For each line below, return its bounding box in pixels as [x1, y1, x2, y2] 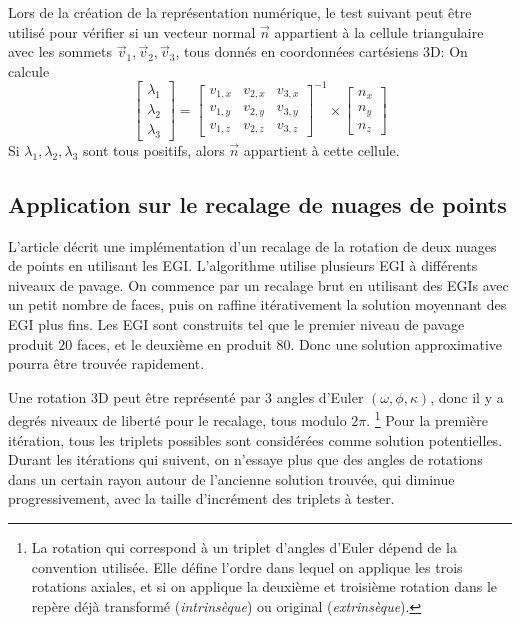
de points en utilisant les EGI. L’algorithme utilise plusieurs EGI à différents [8, 255, 478, 276]
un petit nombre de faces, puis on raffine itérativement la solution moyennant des [8, 294, 507, 315]
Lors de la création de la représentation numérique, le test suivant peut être [8, 2, 472, 22]
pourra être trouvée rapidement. [8, 353, 205, 374]
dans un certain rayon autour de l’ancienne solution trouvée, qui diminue [8, 468, 455, 489]
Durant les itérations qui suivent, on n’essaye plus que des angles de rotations [8, 449, 483, 470]
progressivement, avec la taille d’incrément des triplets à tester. [8, 488, 395, 509]
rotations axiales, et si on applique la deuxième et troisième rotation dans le [31, 576, 498, 597]
